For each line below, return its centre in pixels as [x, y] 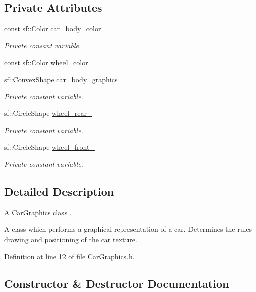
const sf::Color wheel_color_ [49, 62]
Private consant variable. [43, 45]
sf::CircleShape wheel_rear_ [48, 113]
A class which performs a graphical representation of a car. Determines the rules [128, 229]
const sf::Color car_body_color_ [55, 28]
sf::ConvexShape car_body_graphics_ [63, 79]
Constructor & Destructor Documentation [117, 283]
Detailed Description [59, 191]
